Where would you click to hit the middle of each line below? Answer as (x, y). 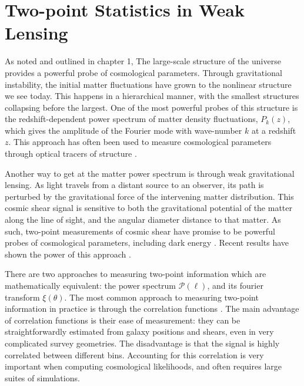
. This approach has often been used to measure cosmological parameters (140, 142)
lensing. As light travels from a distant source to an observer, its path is (134, 185)
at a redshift (274, 130)
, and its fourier (235, 285)
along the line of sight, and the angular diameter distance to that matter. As (143, 220)
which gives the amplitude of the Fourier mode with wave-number (123, 130)
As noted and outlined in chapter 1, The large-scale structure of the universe (143, 61)
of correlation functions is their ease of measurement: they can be (123, 320)
